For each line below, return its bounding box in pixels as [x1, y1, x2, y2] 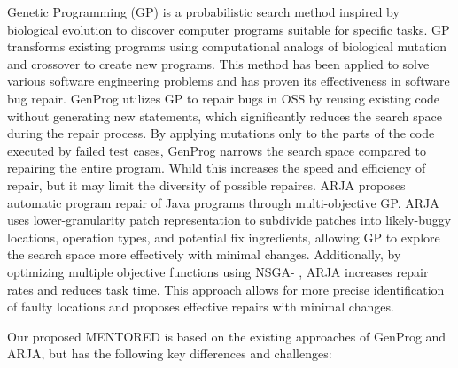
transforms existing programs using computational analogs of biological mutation [7, 37, 447, 56]
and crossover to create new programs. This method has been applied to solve [7, 54, 430, 73]
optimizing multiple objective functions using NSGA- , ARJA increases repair [7, 262, 429, 280]
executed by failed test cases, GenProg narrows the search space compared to [7, 141, 426, 159]
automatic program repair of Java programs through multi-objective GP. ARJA [7, 193, 439, 211]
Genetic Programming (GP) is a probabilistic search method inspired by [7, 3, 400, 20]
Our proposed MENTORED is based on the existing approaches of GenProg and [7, 326, 446, 345]
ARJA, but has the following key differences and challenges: [7, 344, 332, 363]
